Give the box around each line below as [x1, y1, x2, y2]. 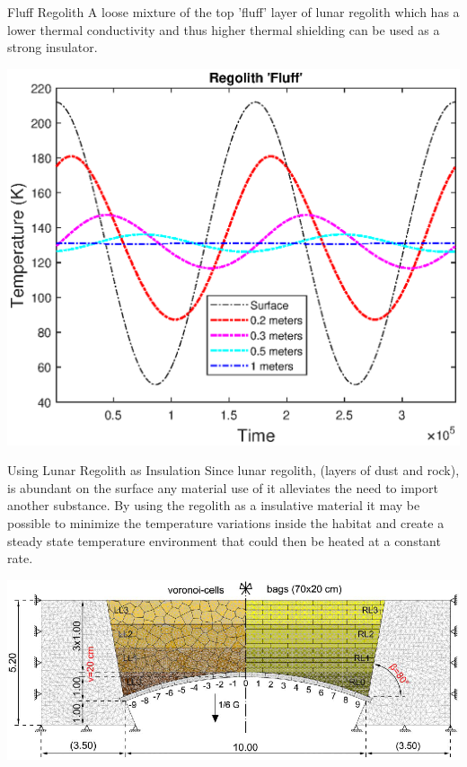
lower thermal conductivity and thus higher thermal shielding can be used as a [7, 20, 440, 39]
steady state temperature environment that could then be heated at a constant [7, 531, 441, 550]
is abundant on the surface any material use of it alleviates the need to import [7, 478, 438, 497]
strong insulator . [7, 38, 98, 57]
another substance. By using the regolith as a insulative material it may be [7, 496, 420, 515]
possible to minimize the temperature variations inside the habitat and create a [7, 514, 445, 532]
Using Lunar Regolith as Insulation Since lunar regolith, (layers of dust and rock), [7, 461, 460, 480]
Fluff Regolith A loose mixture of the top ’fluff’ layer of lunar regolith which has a [7, 3, 460, 21]
